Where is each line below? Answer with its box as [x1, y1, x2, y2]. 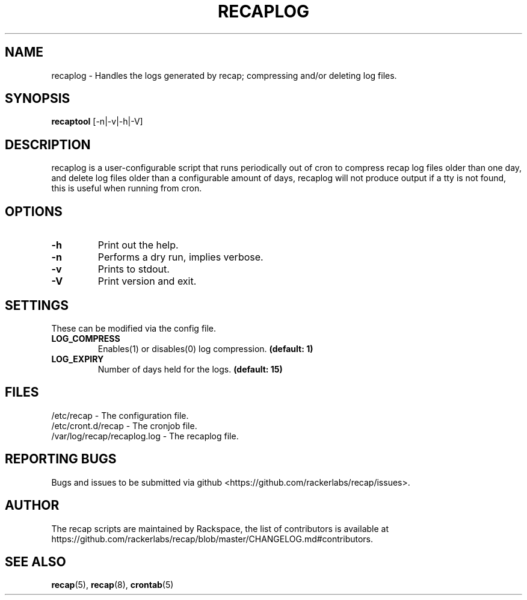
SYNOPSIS [5, 91, 70, 107]
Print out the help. [97, 239, 179, 252]
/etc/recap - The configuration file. [51, 410, 189, 421]
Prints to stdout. [97, 263, 170, 276]
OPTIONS [5, 203, 63, 219]
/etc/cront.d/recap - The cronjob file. [51, 420, 197, 431]
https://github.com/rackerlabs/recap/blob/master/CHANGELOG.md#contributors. [51, 533, 374, 544]
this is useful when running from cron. [51, 183, 202, 194]
